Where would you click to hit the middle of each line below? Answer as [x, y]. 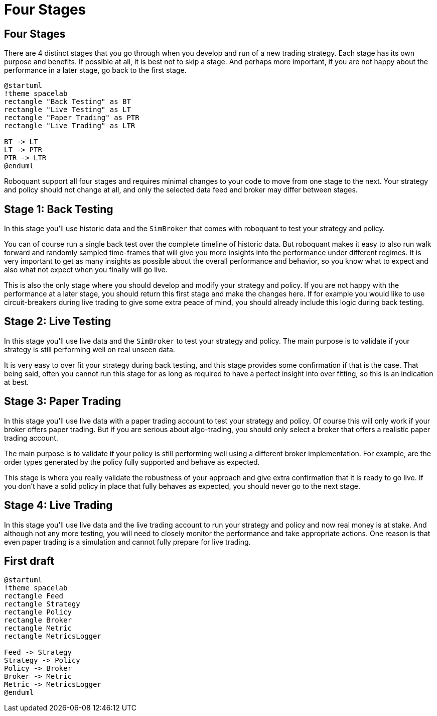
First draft [29, 561]
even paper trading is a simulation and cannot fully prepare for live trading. [127, 542]
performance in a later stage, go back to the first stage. [95, 70]
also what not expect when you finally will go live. [86, 270]
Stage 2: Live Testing [58, 322]
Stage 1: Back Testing [59, 209]
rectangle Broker [38, 620]
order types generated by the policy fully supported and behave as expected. [132, 462]
